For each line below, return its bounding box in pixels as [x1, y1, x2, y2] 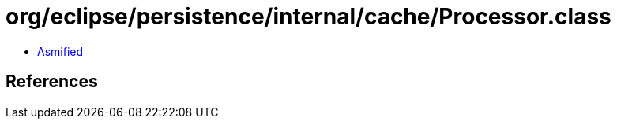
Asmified [37, 44, 84, 58]
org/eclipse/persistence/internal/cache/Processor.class [6, 3, 611, 30]
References [6, 72, 98, 92]
